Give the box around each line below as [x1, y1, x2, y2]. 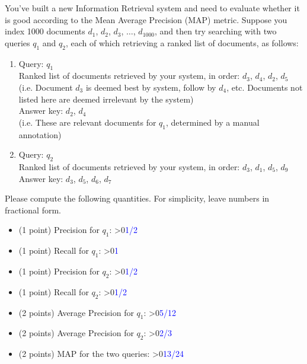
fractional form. [5, 203, 61, 216]
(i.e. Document [18, 81, 73, 93]
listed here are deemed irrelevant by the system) [18, 92, 194, 105]
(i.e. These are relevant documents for [18, 116, 156, 128]
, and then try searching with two [155, 25, 277, 37]
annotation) [18, 128, 62, 141]
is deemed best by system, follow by [85, 81, 216, 93]
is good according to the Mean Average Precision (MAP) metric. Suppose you [5, 13, 287, 25]
